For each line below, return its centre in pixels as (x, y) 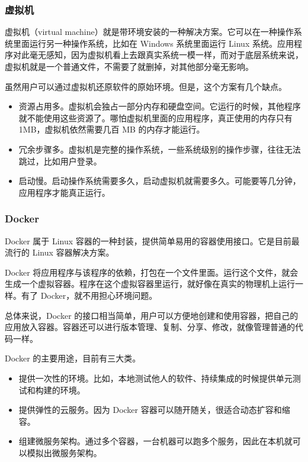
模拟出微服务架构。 (64, 452)
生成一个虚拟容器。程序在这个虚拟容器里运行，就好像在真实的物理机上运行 (150, 284)
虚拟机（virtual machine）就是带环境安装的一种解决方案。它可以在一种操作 (149, 32)
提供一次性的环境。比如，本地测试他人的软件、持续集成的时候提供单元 (155, 378)
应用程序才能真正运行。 (64, 192)
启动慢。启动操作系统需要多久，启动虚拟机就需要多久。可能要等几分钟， (160, 181)
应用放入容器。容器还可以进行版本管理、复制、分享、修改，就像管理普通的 (150, 327)
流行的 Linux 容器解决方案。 (60, 252)
